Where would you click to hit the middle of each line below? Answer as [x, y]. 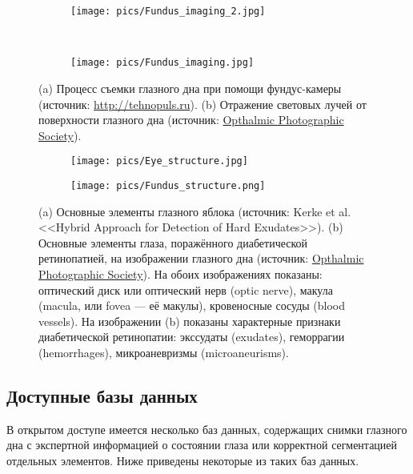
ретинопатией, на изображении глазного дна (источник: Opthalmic [201, 258]
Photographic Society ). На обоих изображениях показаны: [180, 273]
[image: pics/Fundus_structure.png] [168, 185]
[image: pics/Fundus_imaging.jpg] [162, 63]
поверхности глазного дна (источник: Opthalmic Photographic [191, 120]
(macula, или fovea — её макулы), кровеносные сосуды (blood [192, 305]
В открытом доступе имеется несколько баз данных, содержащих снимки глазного [207, 429]
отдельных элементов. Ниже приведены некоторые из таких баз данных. [183, 460]
